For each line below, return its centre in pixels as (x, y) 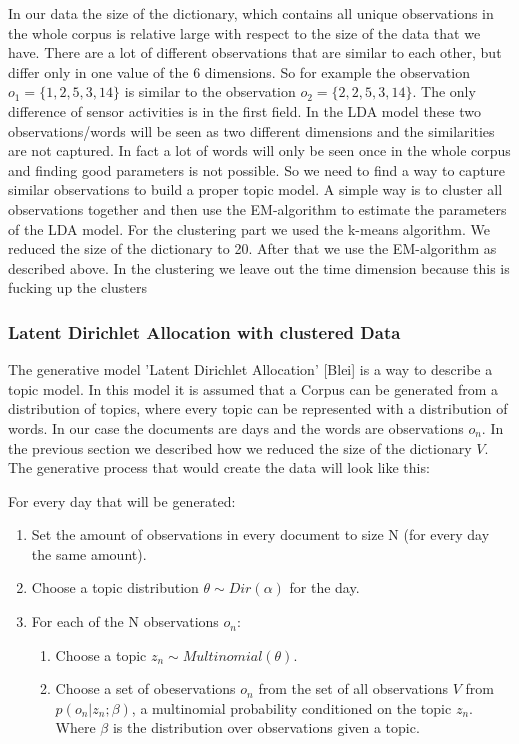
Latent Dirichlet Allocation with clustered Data (204, 331)
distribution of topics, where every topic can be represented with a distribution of (258, 408)
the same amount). (89, 553)
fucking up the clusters (78, 287)
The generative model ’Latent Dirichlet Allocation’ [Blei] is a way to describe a (250, 369)
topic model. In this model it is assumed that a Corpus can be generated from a (253, 388)
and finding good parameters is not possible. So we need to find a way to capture (257, 169)
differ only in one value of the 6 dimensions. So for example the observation (239, 71)
